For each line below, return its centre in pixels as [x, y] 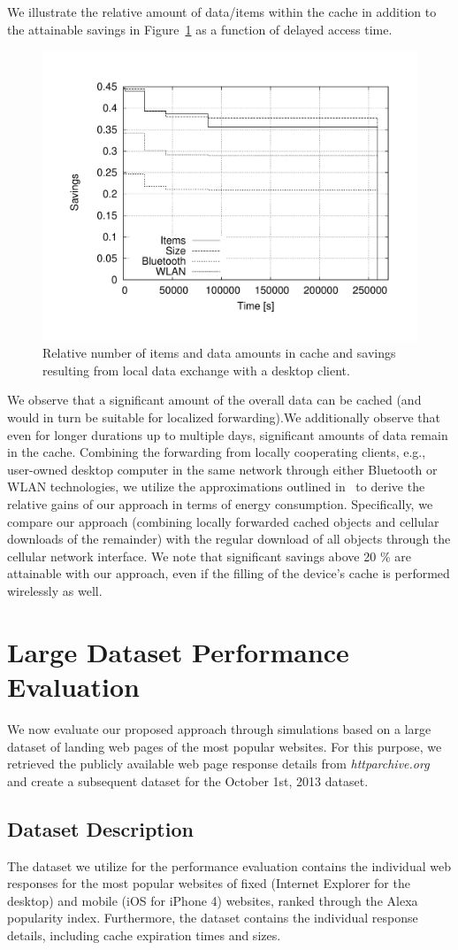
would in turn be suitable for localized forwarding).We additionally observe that [224, 417]
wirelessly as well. [55, 591]
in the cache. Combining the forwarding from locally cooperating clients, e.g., [217, 452]
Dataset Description [100, 828]
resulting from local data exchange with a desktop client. [196, 370]
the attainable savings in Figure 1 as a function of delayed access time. [200, 29]
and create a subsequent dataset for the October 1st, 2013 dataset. [188, 780]
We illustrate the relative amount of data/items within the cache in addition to [222, 12]
